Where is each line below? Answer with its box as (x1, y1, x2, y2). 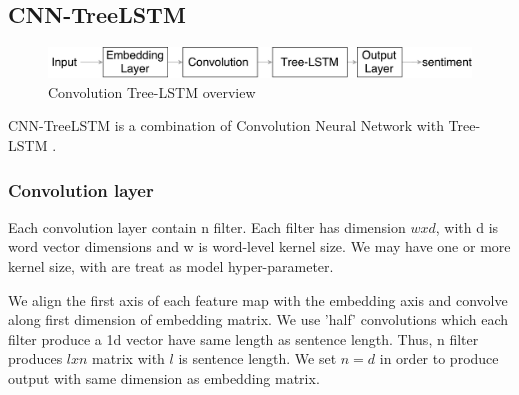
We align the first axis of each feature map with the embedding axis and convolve (8, 289, 508, 310)
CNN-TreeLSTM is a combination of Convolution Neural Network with (8, 115, 444, 136)
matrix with (92, 348, 165, 369)
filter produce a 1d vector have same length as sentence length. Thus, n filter (8, 328, 479, 349)
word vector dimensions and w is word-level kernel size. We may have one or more (8, 236, 511, 257)
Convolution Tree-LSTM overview (48, 81, 256, 102)
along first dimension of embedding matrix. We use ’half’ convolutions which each (8, 309, 509, 330)
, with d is (435, 216, 499, 237)
